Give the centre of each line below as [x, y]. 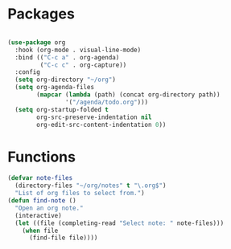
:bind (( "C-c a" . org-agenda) [67, 57]
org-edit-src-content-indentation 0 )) [101, 124]
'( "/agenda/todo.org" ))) [107, 102]
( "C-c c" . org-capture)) [83, 65]
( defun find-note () [42, 201]
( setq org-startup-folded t [62, 109]
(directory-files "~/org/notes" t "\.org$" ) [91, 186]
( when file [40, 231]
